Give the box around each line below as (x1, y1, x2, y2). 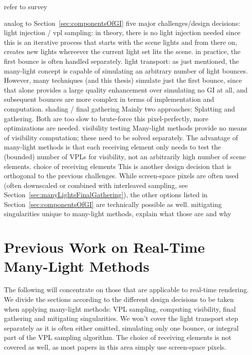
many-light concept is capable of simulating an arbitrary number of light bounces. (4, 65, 248, 75)
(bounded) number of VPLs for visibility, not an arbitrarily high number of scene (4, 151, 246, 161)
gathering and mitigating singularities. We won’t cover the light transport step (4, 313, 238, 323)
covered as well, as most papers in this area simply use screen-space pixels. (4, 341, 227, 352)
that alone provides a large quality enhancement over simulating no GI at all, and (4, 84, 248, 94)
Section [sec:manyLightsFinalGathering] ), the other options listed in (4, 189, 208, 200)
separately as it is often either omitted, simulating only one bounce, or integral (4, 322, 239, 333)
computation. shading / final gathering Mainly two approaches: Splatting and (4, 103, 235, 113)
